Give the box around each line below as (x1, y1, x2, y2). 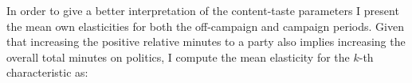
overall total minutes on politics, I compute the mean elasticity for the (6, 48, 350, 65)
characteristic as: (6, 64, 88, 81)
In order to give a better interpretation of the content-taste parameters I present (6, 2, 399, 18)
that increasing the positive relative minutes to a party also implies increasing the (6, 33, 406, 50)
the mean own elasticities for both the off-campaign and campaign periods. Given (6, 17, 404, 34)
